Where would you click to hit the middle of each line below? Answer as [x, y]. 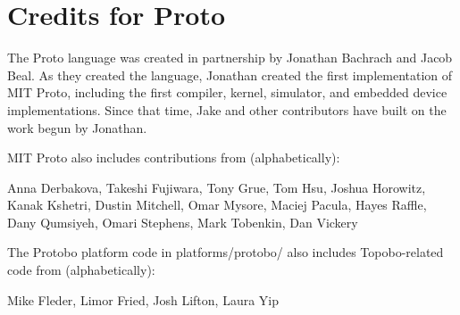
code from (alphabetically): [81, 270]
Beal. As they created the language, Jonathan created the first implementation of [230, 75]
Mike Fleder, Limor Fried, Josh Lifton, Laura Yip [143, 299]
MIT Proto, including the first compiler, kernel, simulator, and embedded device [227, 92]
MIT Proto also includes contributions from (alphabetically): [174, 157]
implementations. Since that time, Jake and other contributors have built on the [227, 109]
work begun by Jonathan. [77, 127]
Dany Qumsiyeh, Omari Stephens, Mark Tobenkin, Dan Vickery [183, 222]
